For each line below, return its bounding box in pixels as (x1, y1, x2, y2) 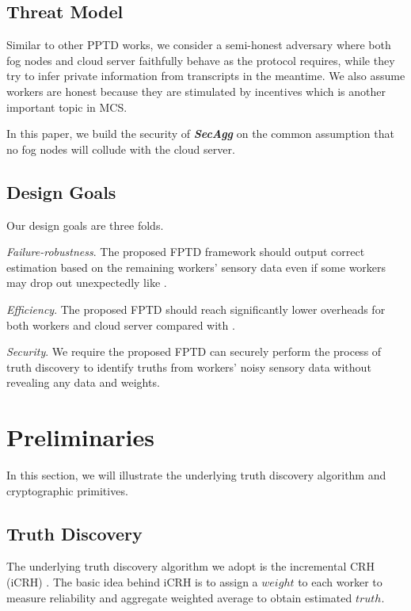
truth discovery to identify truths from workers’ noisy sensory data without (6, 358, 371, 375)
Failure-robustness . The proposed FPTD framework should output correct (6, 243, 365, 260)
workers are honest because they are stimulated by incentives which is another (6, 82, 386, 99)
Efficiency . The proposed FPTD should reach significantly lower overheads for (6, 300, 386, 317)
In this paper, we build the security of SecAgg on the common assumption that (6, 125, 394, 142)
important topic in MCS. (6, 98, 127, 115)
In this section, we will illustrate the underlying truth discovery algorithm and (6, 467, 386, 483)
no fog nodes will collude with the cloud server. (6, 140, 235, 157)
